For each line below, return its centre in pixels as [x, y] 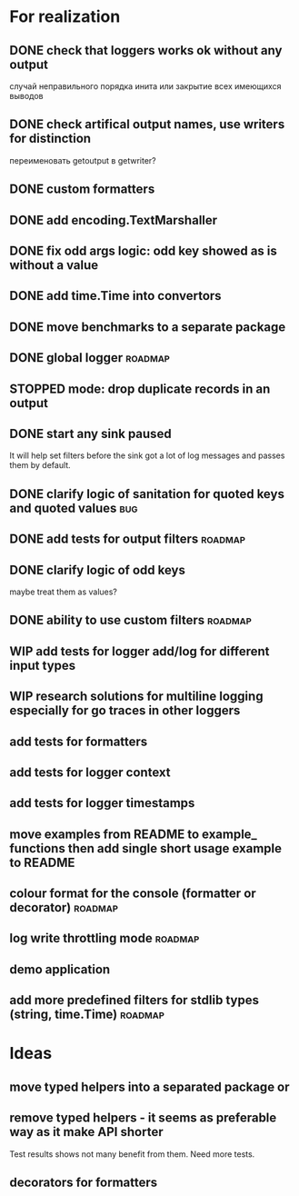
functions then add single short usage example [146, 848]
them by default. [40, 465]
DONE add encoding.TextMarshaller [114, 220]
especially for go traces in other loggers [125, 711]
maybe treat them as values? [64, 592]
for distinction [50, 139]
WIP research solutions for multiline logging [136, 697]
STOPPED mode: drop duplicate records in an [140, 389]
